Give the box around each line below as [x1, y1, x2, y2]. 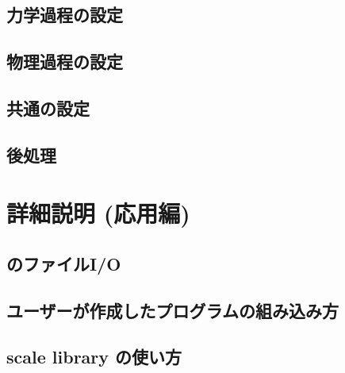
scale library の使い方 [6, 344, 182, 369]
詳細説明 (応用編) [6, 197, 190, 229]
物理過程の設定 [6, 49, 123, 74]
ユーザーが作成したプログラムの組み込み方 [6, 298, 339, 322]
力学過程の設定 [6, 2, 123, 27]
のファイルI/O [6, 251, 121, 275]
